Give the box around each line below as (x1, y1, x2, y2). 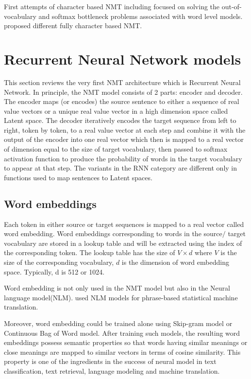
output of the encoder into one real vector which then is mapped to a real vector (4, 134, 244, 144)
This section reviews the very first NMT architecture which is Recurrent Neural (4, 77, 241, 87)
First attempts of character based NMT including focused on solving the (4, 1, 220, 11)
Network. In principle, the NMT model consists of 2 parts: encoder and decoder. (4, 86, 243, 97)
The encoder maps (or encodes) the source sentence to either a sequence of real (4, 96, 239, 106)
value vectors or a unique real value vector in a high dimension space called (4, 105, 228, 116)
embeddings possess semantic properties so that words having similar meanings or (4, 337, 248, 347)
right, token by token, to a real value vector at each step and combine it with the (4, 124, 246, 135)
